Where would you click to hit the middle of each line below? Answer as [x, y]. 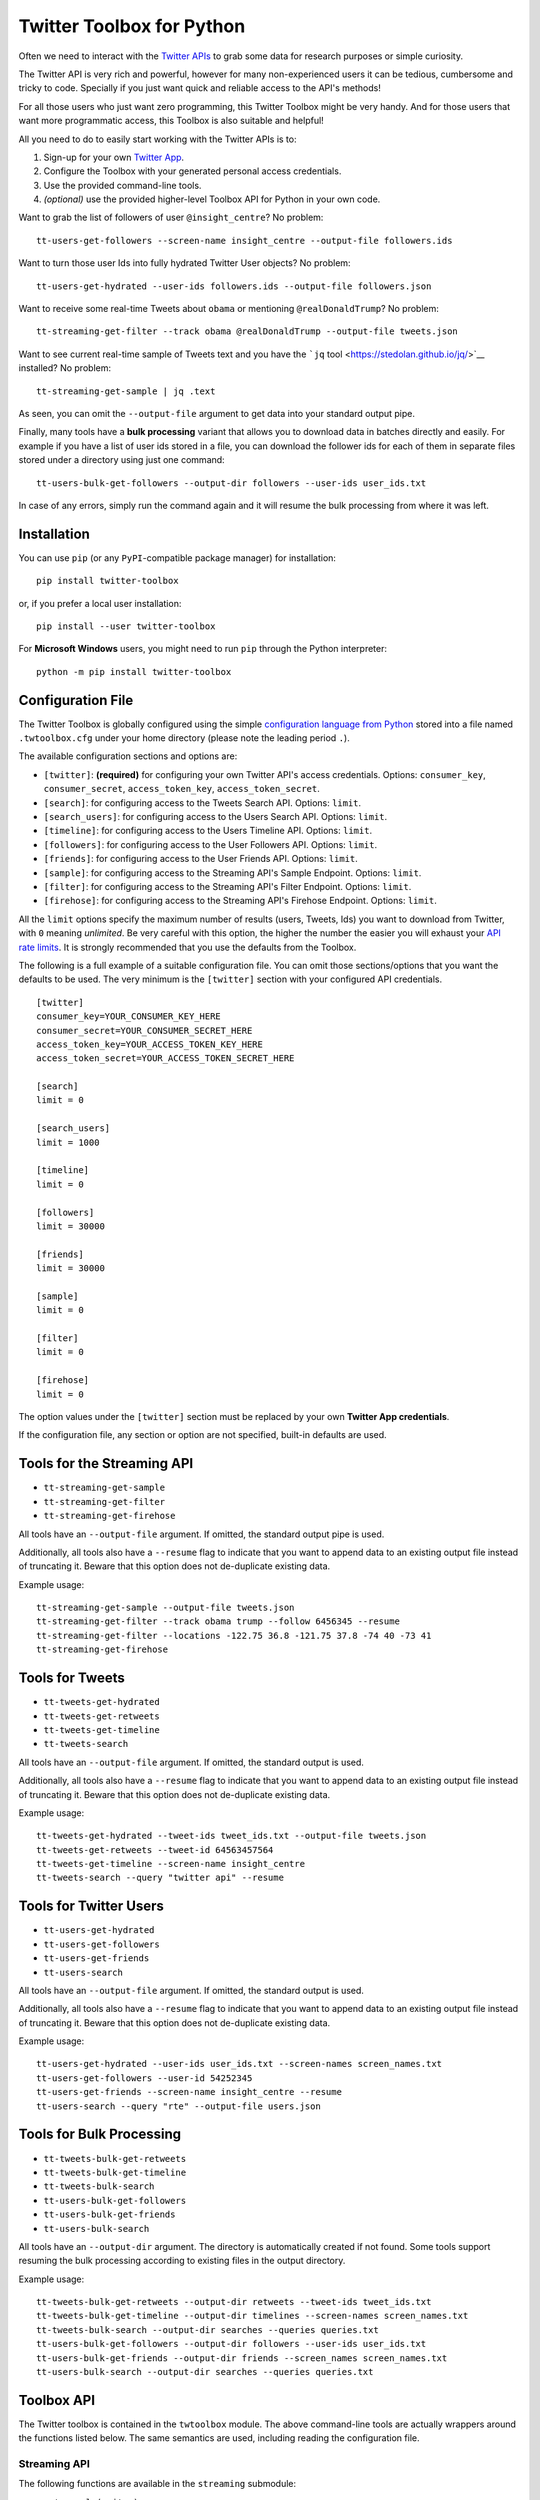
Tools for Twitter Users [91, 1906]
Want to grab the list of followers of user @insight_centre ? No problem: [171, 217]
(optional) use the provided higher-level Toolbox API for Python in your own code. [212, 199]
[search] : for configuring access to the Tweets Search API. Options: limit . [202, 802]
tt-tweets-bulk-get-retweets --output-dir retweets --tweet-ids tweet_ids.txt [234, 2302]
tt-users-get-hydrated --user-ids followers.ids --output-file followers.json [234, 286]
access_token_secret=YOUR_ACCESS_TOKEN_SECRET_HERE [165, 1058]
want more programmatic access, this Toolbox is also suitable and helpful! [171, 121]
